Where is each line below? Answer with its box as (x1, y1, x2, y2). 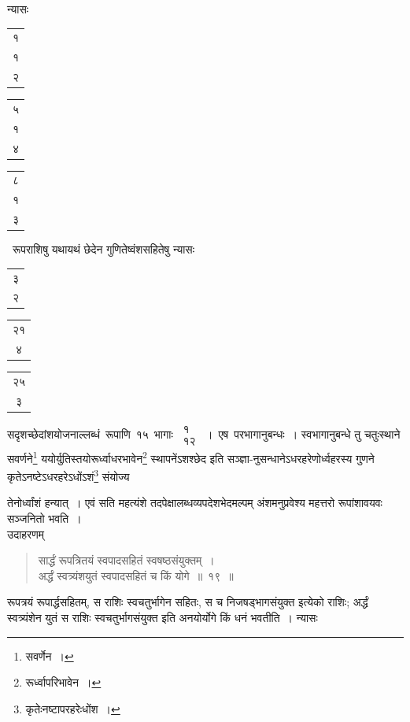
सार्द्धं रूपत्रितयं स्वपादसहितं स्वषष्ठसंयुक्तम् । (38, 552, 215, 568)
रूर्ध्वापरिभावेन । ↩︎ (25, 674, 102, 691)
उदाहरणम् (7, 525, 44, 542)
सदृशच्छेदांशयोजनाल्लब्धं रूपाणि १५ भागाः (7, 425, 173, 442)
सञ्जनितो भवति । (7, 510, 82, 526)
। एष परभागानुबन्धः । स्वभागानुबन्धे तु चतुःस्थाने (205, 425, 401, 442)
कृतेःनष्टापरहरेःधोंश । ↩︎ (25, 700, 120, 716)
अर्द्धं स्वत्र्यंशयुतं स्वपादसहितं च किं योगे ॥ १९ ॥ (38, 567, 234, 583)
